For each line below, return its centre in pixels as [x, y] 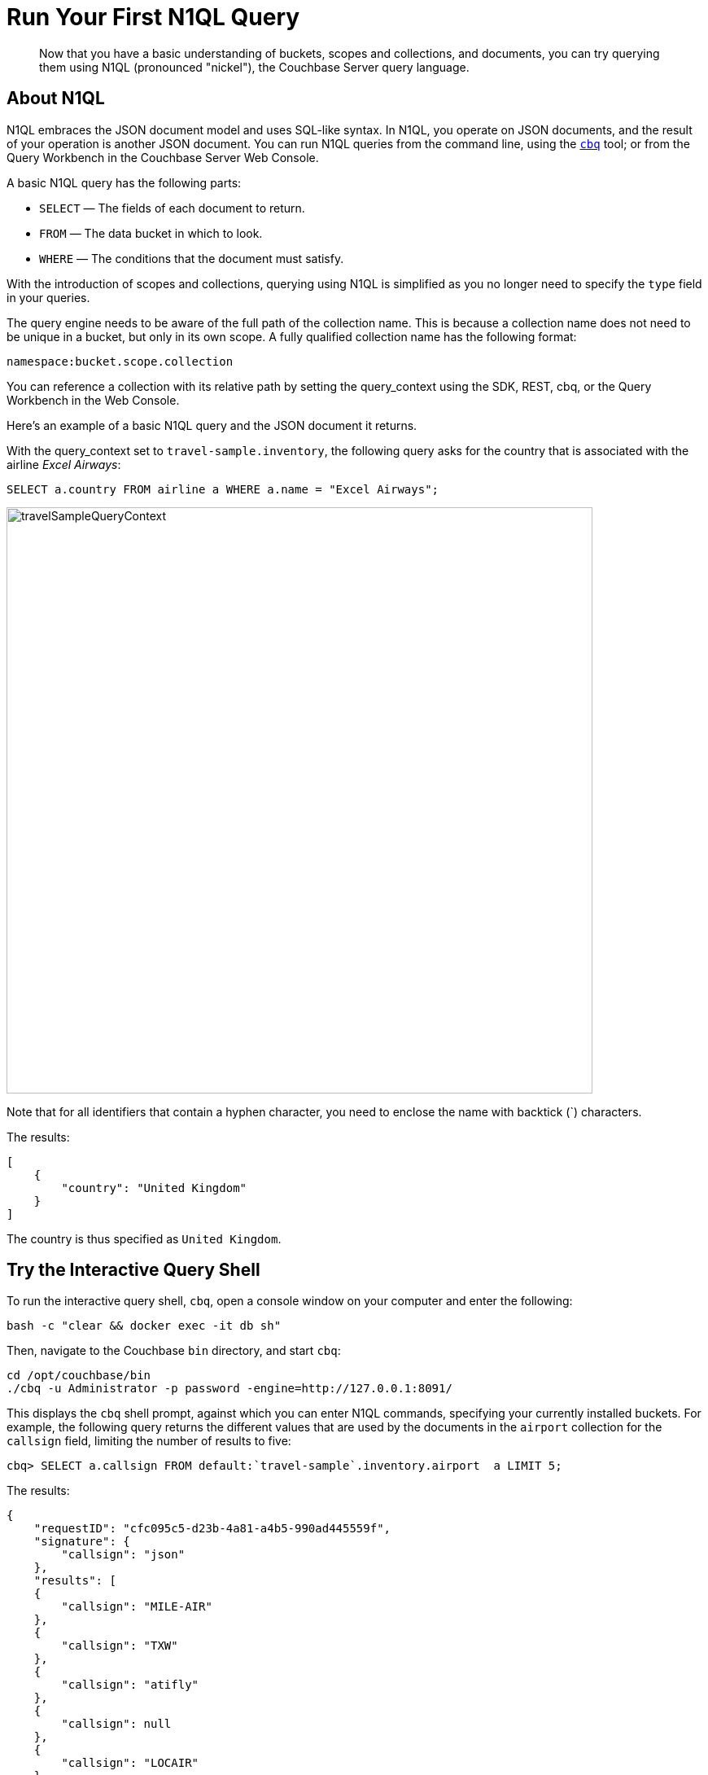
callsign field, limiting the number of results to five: [149, 1441]
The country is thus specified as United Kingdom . [144, 1238]
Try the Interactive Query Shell [133, 1270]
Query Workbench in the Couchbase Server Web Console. [163, 157]
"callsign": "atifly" [130, 1685]
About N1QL [56, 99]
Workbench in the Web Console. [93, 400]
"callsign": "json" [123, 1555]
